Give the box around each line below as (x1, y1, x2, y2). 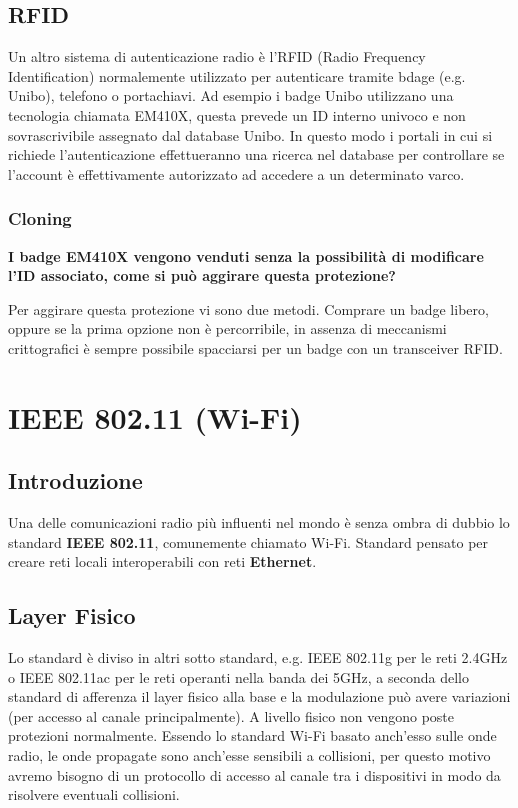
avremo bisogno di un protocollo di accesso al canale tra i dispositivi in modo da (8, 764, 501, 785)
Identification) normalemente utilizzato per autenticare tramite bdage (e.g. (8, 65, 466, 86)
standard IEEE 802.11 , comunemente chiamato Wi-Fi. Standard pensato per (8, 531, 489, 552)
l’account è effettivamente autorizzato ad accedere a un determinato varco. (8, 163, 465, 184)
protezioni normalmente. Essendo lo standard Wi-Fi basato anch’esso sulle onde (8, 725, 497, 746)
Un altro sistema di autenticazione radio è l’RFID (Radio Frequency (8, 46, 426, 67)
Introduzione (8, 465, 143, 496)
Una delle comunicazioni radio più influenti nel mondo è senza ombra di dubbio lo (8, 512, 510, 533)
